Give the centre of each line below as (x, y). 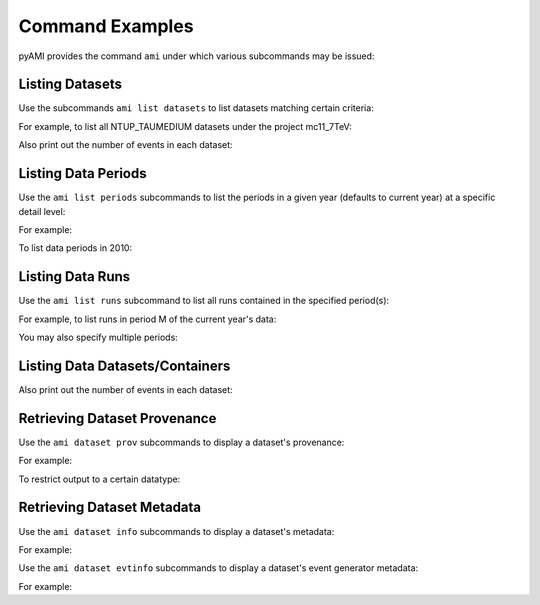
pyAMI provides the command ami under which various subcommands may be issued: (196, 56)
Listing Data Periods (82, 173)
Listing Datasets (70, 84)
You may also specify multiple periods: (98, 337)
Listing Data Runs (74, 276)
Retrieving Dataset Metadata (110, 507)
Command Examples (106, 26)
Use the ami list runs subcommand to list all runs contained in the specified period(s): (204, 301)
